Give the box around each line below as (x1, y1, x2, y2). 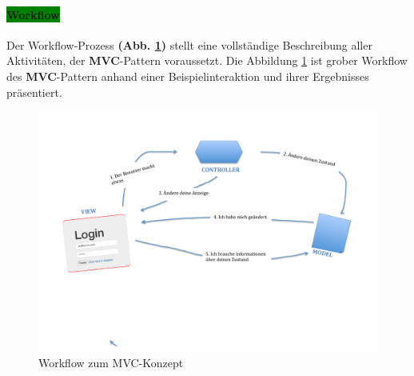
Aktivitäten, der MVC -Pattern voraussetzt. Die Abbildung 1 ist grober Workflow (6, 52, 408, 69)
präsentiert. (6, 83, 62, 100)
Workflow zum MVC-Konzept (38, 354, 184, 370)
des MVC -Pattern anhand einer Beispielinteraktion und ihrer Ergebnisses (6, 67, 369, 84)
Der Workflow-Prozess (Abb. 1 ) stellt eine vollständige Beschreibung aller (6, 36, 372, 53)
